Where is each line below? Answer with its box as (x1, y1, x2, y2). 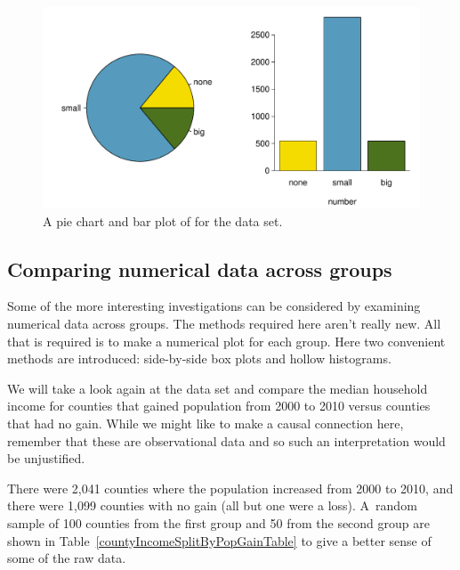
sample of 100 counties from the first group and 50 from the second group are (7, 514, 430, 532)
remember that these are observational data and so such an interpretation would (7, 431, 446, 450)
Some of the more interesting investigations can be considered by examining (7, 297, 421, 315)
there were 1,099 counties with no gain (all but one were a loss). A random (7, 496, 417, 515)
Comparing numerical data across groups (7, 255, 392, 282)
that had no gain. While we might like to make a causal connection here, (7, 414, 404, 433)
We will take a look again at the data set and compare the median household (7, 379, 428, 397)
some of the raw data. (7, 549, 126, 567)
